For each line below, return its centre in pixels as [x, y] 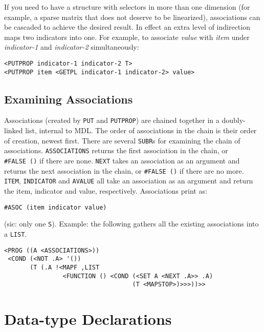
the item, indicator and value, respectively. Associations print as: [106, 191]
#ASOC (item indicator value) [56, 207]
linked [14, 130]
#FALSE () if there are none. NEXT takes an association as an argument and [122, 161]
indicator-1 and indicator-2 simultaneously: [72, 47]
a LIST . [16, 233]
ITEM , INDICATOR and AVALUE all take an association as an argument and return [129, 181]
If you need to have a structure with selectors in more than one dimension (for [127, 7]
